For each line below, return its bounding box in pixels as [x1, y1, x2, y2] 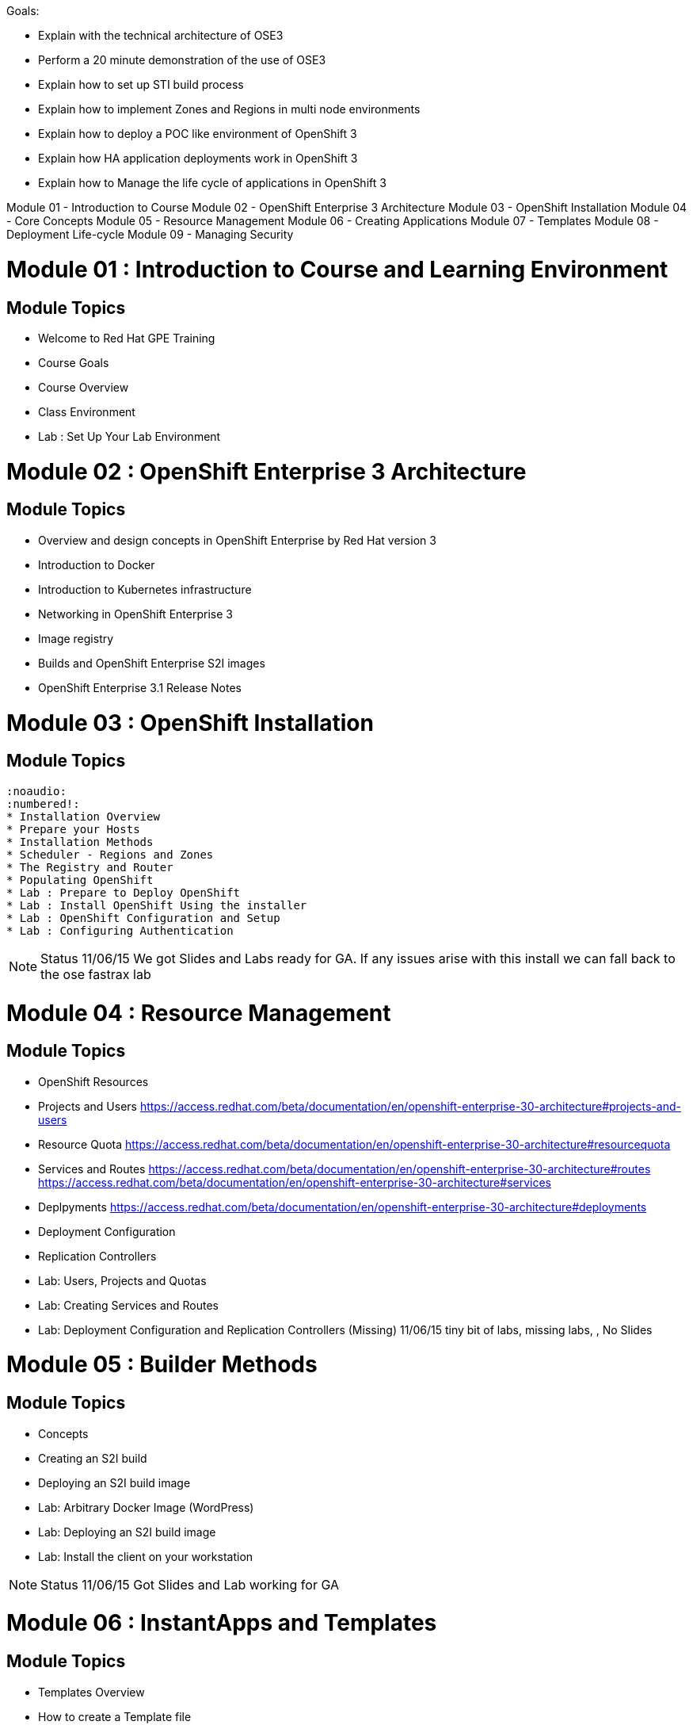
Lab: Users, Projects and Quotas [38, 1273, 207, 1287]
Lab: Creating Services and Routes [38, 1298, 219, 1312]
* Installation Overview [6, 809, 160, 823]
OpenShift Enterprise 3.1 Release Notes [38, 680, 242, 694]
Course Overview [38, 380, 129, 394]
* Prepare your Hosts [6, 822, 140, 836]
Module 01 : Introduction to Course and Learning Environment [6, 255, 668, 283]
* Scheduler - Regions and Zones [6, 847, 214, 861]
